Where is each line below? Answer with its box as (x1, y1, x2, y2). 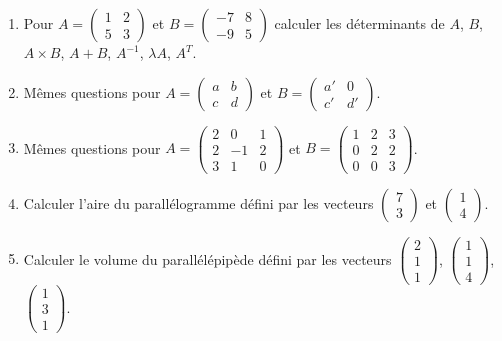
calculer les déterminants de (274, 13, 445, 33)
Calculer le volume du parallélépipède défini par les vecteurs (23, 248, 392, 269)
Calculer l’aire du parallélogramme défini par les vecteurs (23, 192, 374, 213)
